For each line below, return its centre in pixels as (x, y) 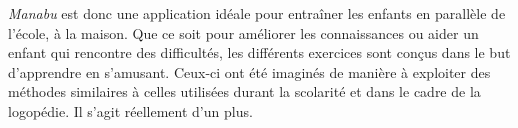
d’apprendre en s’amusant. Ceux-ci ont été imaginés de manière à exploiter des (249, 71)
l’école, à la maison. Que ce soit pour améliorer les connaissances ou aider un (243, 32)
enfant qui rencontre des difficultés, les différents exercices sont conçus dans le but (259, 52)
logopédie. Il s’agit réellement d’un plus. (130, 110)
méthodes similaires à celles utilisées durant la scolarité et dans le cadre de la (244, 91)
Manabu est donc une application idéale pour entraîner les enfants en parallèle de (257, 13)
